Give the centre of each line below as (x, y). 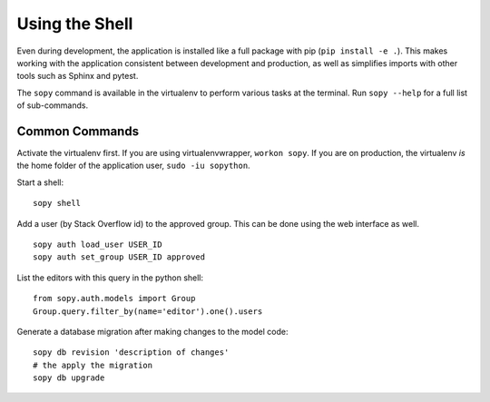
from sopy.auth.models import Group (114, 299)
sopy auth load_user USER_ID (98, 244)
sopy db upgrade (69, 378)
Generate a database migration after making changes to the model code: (152, 331)
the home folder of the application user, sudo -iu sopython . (133, 166)
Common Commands (78, 131)
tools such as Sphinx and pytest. (78, 76)
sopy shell (57, 203)
